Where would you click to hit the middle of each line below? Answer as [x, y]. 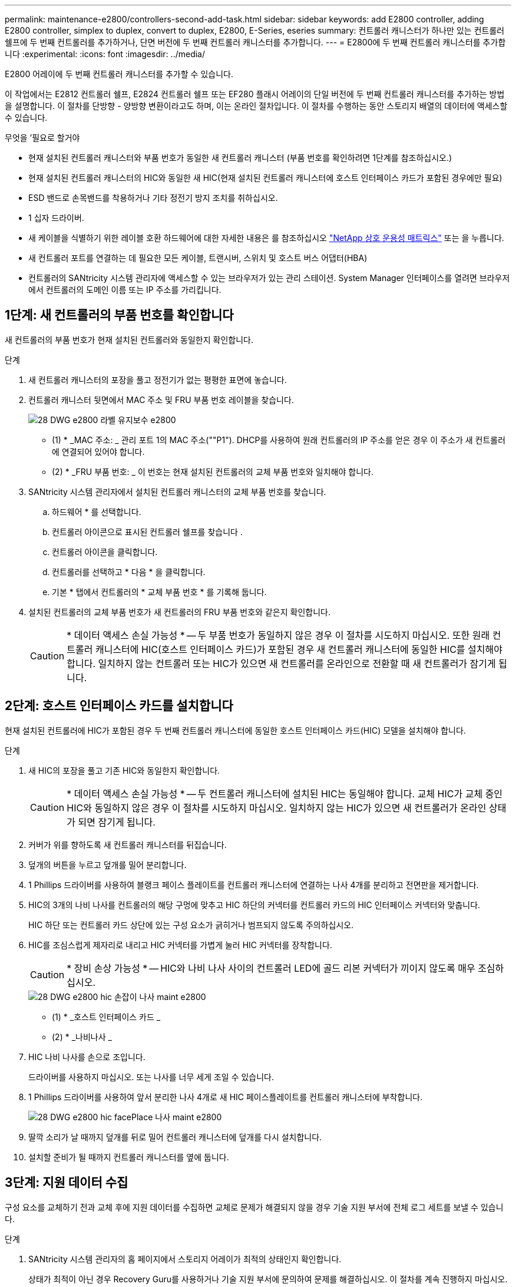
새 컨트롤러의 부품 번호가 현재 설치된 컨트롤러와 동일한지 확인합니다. [129, 339]
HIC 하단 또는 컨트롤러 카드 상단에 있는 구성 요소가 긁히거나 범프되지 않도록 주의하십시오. [191, 925]
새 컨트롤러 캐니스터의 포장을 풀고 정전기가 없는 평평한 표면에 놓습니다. [158, 379]
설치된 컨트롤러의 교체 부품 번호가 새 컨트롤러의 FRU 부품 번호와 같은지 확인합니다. [179, 612]
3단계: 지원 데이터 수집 [67, 1183]
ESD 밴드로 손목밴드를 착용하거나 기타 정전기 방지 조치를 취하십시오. [153, 198]
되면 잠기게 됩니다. [117, 822]
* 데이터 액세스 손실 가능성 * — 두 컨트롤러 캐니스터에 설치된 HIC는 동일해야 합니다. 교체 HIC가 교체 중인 [285, 793]
